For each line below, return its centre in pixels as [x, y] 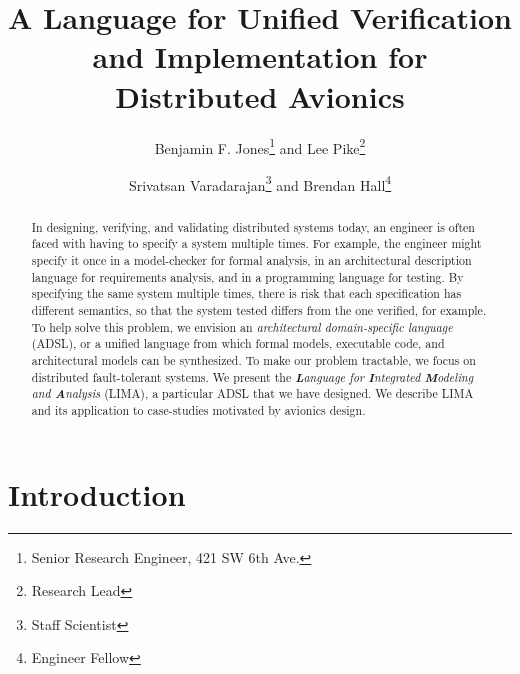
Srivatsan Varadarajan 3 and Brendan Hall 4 [260, 183]
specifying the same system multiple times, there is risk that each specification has [246, 293]
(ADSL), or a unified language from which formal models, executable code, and [238, 343]
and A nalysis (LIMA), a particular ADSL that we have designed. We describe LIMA [252, 393]
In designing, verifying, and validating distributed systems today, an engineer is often [253, 226]
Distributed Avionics [260, 95]
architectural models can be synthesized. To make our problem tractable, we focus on [253, 360]
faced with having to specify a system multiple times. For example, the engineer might [256, 243]
